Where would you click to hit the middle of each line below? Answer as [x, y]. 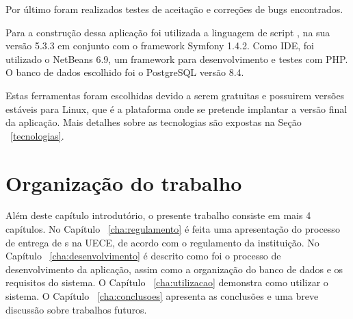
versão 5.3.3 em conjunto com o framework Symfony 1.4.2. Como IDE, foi [160, 46]
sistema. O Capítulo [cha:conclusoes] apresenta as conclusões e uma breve [162, 296]
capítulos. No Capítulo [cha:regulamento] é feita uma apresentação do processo [173, 229]
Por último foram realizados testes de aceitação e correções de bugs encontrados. [174, 9]
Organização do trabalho [124, 182]
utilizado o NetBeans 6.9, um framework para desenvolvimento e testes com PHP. [177, 59]
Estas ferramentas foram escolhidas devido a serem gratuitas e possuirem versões [175, 95]
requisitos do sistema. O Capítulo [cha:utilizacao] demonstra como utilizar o [167, 282]
